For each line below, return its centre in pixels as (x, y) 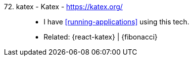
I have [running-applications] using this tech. (117, 22)
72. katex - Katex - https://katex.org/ (63, 7)
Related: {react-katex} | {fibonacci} (101, 37)
